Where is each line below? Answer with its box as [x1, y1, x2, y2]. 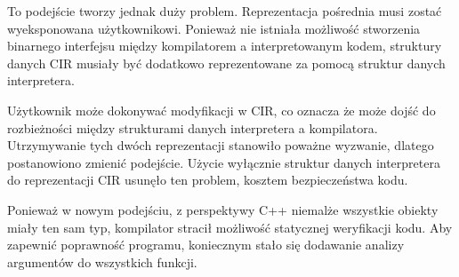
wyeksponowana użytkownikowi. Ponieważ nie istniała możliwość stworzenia [7, 19, 421, 37]
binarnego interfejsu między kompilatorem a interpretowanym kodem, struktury [7, 36, 442, 55]
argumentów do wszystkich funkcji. [7, 252, 197, 271]
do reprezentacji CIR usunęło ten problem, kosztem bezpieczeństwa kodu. [7, 170, 408, 189]
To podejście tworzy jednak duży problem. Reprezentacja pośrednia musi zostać [7, 2, 442, 20]
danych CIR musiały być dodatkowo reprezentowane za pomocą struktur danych [7, 53, 446, 72]
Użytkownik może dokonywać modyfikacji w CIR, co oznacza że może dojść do [7, 100, 436, 119]
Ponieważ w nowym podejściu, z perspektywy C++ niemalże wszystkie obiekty [7, 200, 439, 218]
